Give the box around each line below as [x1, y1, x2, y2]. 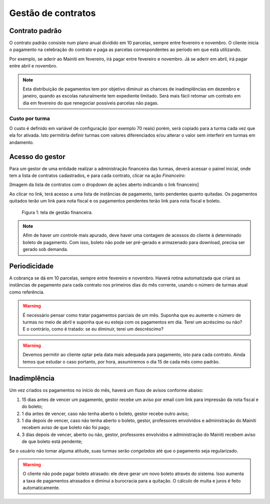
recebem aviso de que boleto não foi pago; [21, 424, 110, 430]
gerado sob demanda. [22, 246, 68, 252]
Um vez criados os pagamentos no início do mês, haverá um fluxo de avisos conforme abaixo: [9, 387, 203, 393]
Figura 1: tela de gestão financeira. [21, 209, 93, 215]
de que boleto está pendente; [21, 438, 82, 444]
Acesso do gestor [9, 152, 65, 161]
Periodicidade [9, 261, 54, 270]
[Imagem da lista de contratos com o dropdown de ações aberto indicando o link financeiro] [9, 181, 199, 187]
